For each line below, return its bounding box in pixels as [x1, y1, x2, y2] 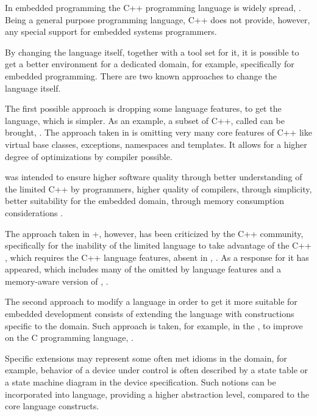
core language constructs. [5, 400, 99, 412]
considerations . [5, 206, 63, 219]
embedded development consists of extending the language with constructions [5, 307, 294, 320]
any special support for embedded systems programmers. [5, 25, 217, 38]
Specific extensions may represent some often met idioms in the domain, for [5, 351, 287, 364]
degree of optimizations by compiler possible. [5, 150, 173, 162]
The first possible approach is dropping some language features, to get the [5, 102, 282, 115]
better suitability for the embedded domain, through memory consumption [5, 194, 285, 207]
